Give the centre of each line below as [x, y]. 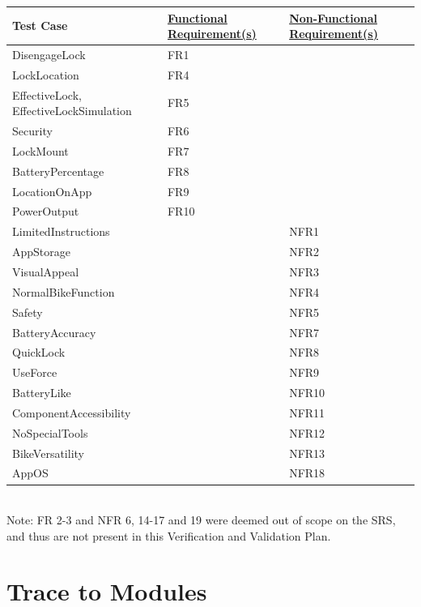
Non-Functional [333, 17]
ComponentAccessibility [72, 412]
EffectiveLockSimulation [72, 111]
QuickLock [39, 352]
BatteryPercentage [58, 171]
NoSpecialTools [50, 432]
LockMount [40, 150]
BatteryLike [42, 393]
